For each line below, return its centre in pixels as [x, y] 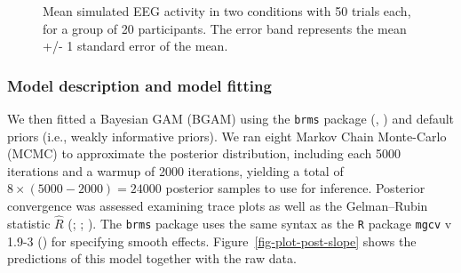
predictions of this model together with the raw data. [152, 258]
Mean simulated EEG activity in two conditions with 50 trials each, [227, 11]
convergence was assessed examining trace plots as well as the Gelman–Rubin [218, 206]
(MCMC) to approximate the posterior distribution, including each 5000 [204, 153]
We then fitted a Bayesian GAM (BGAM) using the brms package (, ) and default [231, 118]
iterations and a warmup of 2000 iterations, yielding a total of [175, 170]
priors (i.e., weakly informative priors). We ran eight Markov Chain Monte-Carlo [227, 136]
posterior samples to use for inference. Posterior [295, 188]
